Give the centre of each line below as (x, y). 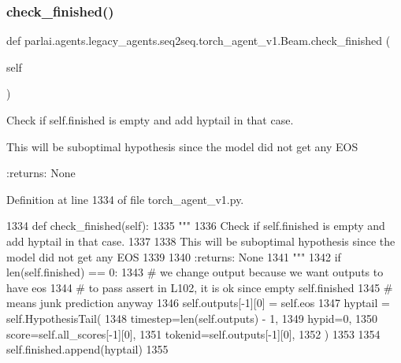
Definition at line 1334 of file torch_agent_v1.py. (125, 199)
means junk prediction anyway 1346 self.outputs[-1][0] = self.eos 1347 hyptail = (198, 303)
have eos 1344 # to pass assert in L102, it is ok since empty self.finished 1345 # (200, 287)
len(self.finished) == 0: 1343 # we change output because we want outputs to (195, 272)
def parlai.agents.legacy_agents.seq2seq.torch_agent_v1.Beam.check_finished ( (199, 41)
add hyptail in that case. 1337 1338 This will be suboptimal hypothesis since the (201, 241)
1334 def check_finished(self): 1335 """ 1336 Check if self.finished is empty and (196, 226)
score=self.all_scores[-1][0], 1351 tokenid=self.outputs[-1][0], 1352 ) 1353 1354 (193, 333)
